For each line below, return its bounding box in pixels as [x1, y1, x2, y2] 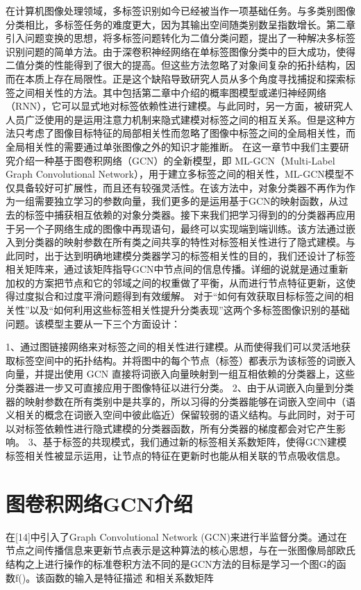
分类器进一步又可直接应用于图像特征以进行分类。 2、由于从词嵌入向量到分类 [6, 380, 354, 395]
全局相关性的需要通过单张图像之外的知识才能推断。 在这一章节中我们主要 [6, 139, 339, 153]
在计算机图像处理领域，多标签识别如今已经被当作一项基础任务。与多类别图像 [6, 3, 355, 17]
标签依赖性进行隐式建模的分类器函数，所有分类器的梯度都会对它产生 [24, 421, 336, 435]
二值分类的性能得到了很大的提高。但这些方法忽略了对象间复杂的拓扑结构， [6, 58, 346, 72]
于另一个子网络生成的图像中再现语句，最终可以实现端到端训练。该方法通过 [6, 221, 346, 235]
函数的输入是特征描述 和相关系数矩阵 [45, 570, 214, 584]
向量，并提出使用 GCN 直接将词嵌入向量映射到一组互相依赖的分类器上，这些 [6, 366, 355, 381]
